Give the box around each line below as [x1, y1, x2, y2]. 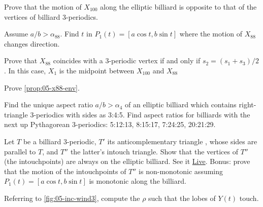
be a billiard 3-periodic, [23, 136, 96, 146]
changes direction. [4, 38, 60, 49]
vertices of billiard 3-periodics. [4, 11, 98, 22]
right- [239, 99, 256, 110]
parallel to [4, 146, 36, 156]
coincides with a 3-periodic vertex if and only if [53, 55, 201, 66]
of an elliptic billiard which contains [125, 99, 237, 110]
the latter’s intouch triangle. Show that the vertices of [70, 146, 238, 156]
